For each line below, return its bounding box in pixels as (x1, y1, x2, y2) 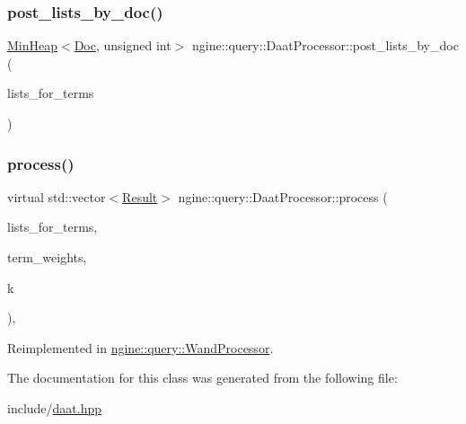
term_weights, (7, 248, 87, 266)
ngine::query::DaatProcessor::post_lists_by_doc (192, 36, 459, 55)
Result (122, 187, 158, 206)
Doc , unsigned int (74, 36, 171, 55)
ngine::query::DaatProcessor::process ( (178, 187, 388, 206)
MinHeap (7, 36, 58, 55)
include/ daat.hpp (7, 398, 102, 417)
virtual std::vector (7, 187, 106, 206)
